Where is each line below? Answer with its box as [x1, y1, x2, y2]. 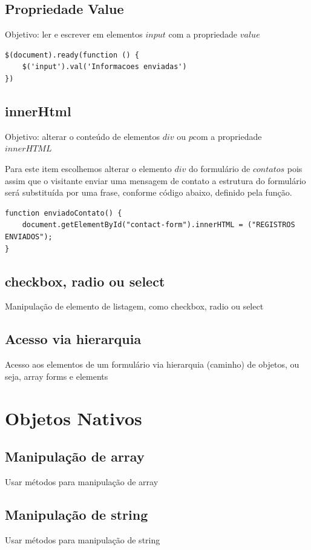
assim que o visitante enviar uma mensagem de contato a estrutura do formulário [5, 174, 306, 187]
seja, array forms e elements [5, 369, 108, 382]
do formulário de [189, 162, 250, 174]
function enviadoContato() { [5, 208, 122, 217]
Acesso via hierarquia [5, 330, 142, 348]
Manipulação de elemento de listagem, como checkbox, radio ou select [5, 300, 264, 313]
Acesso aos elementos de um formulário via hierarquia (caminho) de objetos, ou [5, 358, 300, 371]
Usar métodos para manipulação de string [5, 533, 160, 546]
